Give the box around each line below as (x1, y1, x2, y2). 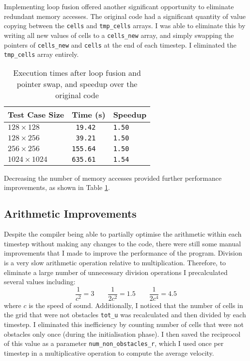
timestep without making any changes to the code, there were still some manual (4, 238, 241, 248)
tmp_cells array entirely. (4, 49, 79, 59)
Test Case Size (8, 108, 64, 120)
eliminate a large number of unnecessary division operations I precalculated (4, 267, 228, 277)
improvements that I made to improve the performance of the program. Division (4, 248, 242, 258)
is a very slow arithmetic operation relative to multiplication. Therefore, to (4, 257, 226, 267)
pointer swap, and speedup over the (16, 78, 138, 89)
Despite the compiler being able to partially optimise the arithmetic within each (4, 229, 242, 239)
